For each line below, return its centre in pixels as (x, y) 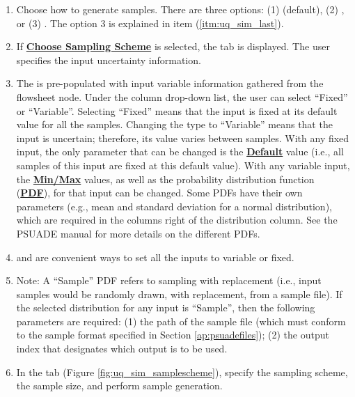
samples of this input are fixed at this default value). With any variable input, (183, 165)
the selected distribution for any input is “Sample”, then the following (166, 308)
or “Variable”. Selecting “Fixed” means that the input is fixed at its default (177, 110)
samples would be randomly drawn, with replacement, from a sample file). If (179, 294)
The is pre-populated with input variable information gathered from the (170, 83)
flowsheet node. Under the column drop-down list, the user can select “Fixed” (182, 96)
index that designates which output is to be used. (122, 349)
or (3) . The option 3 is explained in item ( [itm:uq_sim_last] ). (150, 23)
